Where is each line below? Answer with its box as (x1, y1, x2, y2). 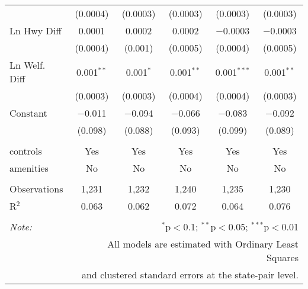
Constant (9, 106, 47, 120)
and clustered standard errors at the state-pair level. (82, 268, 299, 281)
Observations (9, 182, 63, 195)
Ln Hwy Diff (9, 24, 62, 37)
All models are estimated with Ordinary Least (107, 237, 299, 251)
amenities (9, 161, 49, 175)
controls (9, 144, 42, 158)
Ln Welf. (9, 58, 46, 72)
